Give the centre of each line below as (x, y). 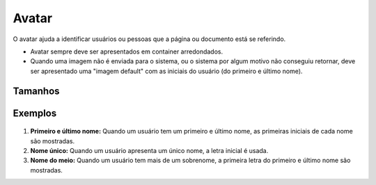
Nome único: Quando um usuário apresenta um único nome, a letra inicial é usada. (149, 150)
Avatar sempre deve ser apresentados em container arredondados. (126, 51)
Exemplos (35, 113)
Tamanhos (36, 91)
